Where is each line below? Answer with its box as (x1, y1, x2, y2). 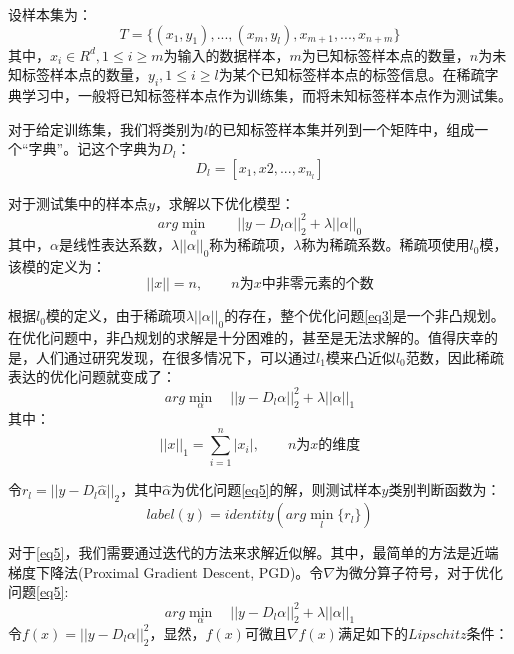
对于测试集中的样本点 (8, 192, 148, 213)
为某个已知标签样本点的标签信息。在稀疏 (218, 64, 485, 85)
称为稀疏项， (209, 234, 294, 255)
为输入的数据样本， (163, 44, 290, 65)
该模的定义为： (8, 255, 106, 276)
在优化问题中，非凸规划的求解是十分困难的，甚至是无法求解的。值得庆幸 (8, 327, 484, 348)
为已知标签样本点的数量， (301, 44, 470, 65)
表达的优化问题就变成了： (8, 366, 176, 387)
